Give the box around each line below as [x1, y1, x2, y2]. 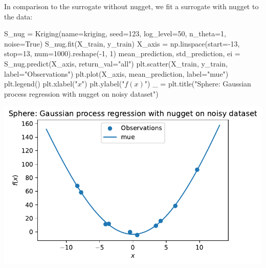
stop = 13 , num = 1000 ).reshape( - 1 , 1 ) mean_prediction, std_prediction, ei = [4, 48, 240, 59]
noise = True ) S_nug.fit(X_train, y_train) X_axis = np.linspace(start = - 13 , [4, 38, 240, 49]
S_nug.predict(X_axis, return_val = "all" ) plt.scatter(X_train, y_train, [4, 58, 228, 69]
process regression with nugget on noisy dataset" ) [4, 88, 159, 99]
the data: [4, 11, 33, 21]
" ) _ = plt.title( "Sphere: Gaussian [144, 78, 251, 89]
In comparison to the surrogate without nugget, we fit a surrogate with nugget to [4, 1, 259, 11]
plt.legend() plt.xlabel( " [4, 78, 78, 89]
